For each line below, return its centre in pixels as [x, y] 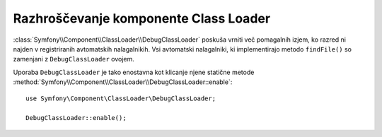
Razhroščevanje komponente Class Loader [142, 18]
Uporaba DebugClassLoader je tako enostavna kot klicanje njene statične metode [134, 72]
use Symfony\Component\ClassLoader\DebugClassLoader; [121, 98]
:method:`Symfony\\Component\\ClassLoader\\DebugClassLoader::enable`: [123, 82]
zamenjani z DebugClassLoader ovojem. [74, 59]
